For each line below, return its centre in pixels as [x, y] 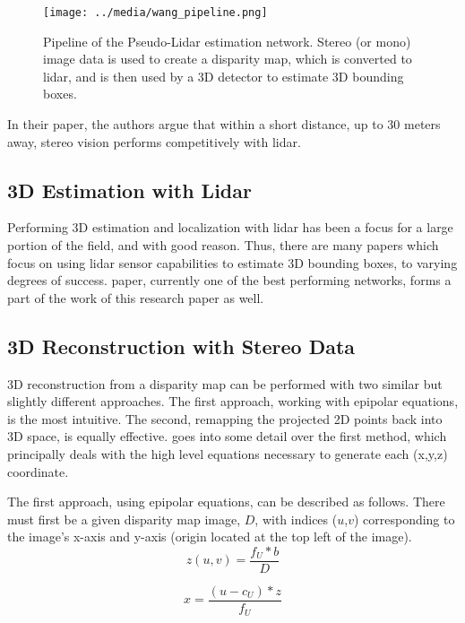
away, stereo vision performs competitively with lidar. [154, 141]
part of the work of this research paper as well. [136, 297]
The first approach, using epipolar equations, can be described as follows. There [226, 502]
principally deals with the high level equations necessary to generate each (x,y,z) [228, 453]
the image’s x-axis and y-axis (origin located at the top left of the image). [210, 536]
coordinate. [38, 471]
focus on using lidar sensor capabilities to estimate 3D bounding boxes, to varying [232, 262]
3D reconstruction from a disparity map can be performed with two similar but [225, 383]
